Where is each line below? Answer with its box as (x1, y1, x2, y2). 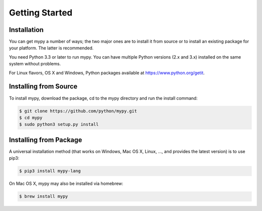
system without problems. (9, 61, 61, 67)
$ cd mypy (19, 115, 43, 121)
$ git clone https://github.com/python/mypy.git (19, 108, 137, 114)
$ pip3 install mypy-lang (19, 168, 81, 174)
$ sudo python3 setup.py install (19, 121, 99, 127)
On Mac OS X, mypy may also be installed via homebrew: (9, 181, 124, 186)
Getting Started (9, 7, 73, 18)
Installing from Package (9, 136, 82, 144)
